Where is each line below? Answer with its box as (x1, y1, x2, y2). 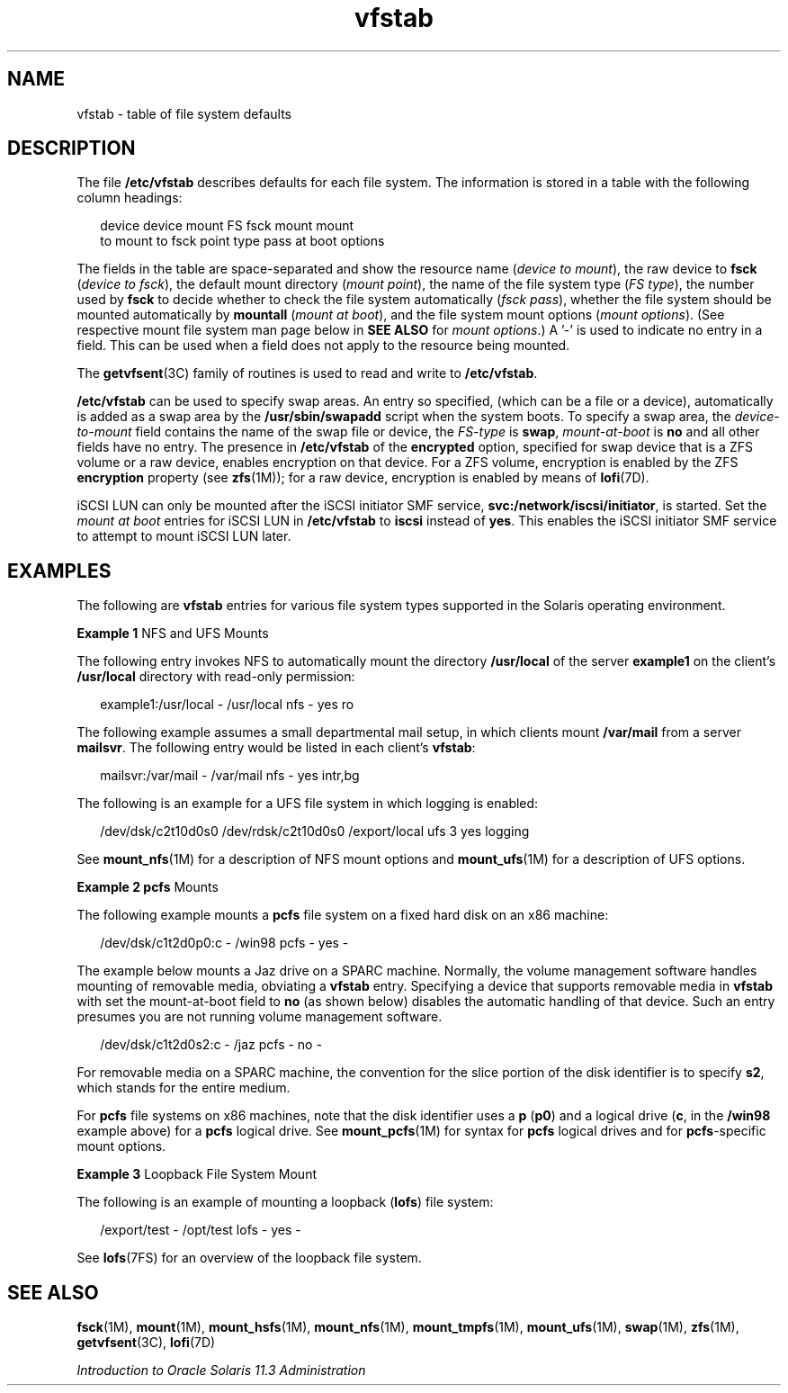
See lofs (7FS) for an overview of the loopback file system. (76, 1250, 422, 1266)
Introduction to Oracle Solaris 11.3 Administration (76, 1362, 366, 1379)
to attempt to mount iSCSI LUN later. (76, 528, 291, 544)
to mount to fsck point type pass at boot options (100, 233, 385, 249)
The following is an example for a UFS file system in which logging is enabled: (76, 795, 539, 812)
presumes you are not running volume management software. (76, 1009, 443, 1025)
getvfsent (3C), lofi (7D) (76, 1335, 216, 1351)
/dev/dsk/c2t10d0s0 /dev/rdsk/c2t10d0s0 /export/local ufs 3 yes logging (100, 823, 530, 840)
